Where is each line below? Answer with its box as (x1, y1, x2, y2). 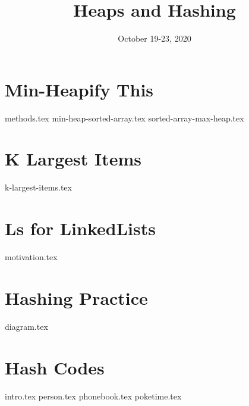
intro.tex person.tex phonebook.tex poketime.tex (5, 389, 182, 402)
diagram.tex (5, 320, 48, 332)
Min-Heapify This (5, 77, 154, 101)
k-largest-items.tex (5, 181, 72, 193)
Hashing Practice (5, 285, 148, 310)
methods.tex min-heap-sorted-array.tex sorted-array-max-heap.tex (5, 111, 244, 124)
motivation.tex (5, 251, 58, 263)
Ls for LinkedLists (5, 216, 156, 241)
